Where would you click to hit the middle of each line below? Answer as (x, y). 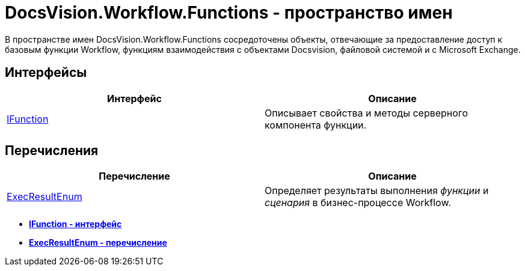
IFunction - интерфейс (75, 224)
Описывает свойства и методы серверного (367, 113)
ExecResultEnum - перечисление (98, 243)
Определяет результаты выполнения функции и (377, 191)
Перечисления (52, 151)
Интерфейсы (46, 73)
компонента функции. (316, 125)
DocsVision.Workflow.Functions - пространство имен (229, 13)
